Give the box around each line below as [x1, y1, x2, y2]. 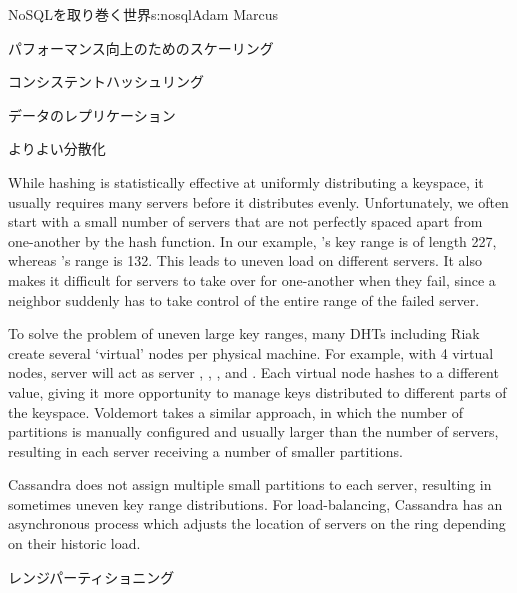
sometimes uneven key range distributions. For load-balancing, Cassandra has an [8, 493, 503, 514]
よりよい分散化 [8, 138, 106, 159]
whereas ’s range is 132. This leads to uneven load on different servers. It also [8, 250, 483, 271]
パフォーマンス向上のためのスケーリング [8, 37, 274, 58]
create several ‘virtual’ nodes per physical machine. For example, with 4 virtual [8, 342, 494, 363]
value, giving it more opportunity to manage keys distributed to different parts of [8, 381, 507, 402]
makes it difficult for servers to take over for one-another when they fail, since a [8, 269, 496, 290]
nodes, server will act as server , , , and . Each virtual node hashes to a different [8, 362, 499, 383]
